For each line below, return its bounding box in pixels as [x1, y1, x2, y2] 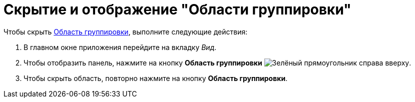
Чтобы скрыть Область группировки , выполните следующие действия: [4, 27, 248, 36]
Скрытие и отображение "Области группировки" [4, 1, 351, 18]
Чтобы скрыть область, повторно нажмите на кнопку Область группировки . [24, 73, 288, 82]
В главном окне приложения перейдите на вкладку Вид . [24, 42, 217, 51]
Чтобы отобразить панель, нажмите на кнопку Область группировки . [24, 58, 411, 67]
